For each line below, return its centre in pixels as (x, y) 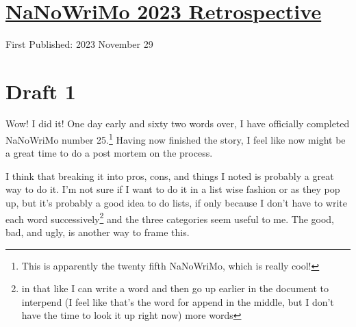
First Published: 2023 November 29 (79, 43)
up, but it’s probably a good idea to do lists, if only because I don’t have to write (176, 203)
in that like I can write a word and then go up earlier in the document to (175, 288)
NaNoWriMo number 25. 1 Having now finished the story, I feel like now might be (176, 139)
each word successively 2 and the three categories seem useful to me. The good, (170, 218)
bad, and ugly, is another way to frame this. (98, 232)
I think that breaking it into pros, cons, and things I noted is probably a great (170, 175)
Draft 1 (41, 91)
